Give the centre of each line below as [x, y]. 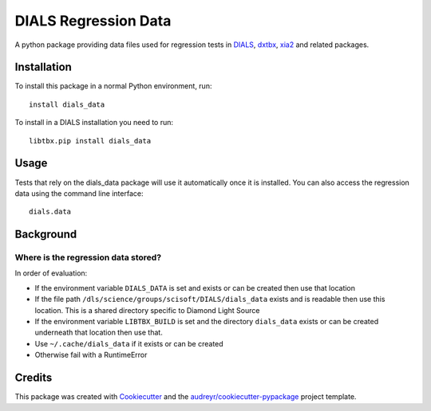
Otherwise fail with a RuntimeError [91, 355]
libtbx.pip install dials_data [90, 141]
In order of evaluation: [51, 273]
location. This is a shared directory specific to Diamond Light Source [147, 310]
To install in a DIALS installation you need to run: [94, 123]
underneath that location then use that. [99, 333]
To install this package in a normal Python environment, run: [113, 86]
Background [46, 235]
